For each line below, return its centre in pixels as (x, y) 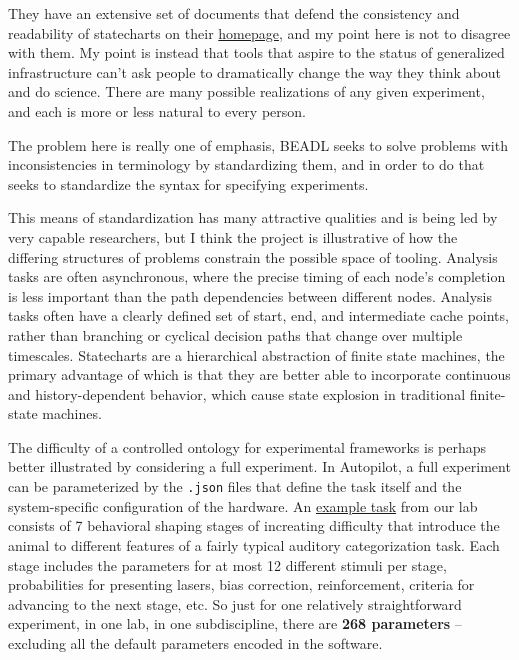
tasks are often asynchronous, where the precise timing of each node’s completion (257, 276)
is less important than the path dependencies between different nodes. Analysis (250, 295)
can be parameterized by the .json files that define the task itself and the (235, 486)
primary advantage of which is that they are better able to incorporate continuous (259, 374)
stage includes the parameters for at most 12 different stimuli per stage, (227, 564)
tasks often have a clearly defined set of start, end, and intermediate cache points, (258, 315)
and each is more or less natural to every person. (157, 110)
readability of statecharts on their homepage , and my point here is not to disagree (259, 32)
